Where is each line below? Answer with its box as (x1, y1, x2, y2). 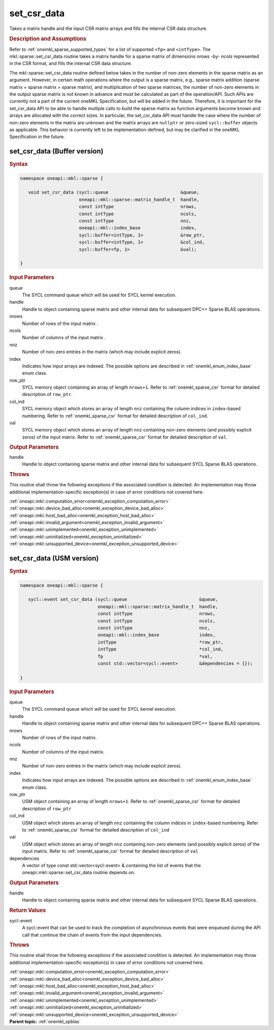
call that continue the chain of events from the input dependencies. (22, 932, 162, 938)
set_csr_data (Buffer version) (9, 147, 104, 156)
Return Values (9, 907, 46, 914)
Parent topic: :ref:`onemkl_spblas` (9, 1018, 81, 1024)
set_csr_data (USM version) (9, 554, 99, 563)
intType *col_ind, (97, 646, 224, 652)
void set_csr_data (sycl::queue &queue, (28, 189, 200, 195)
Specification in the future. (9, 134, 65, 140)
